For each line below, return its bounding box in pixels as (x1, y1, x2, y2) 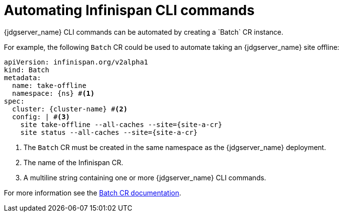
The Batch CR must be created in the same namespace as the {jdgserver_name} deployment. (23, 143, 326, 151)
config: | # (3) (12, 112, 70, 121)
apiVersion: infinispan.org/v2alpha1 (4, 58, 149, 66)
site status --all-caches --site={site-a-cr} (20, 128, 198, 136)
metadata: (4, 73, 41, 82)
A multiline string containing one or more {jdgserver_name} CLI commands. (23, 173, 266, 182)
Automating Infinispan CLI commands (4, 2, 255, 19)
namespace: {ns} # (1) (12, 89, 95, 97)
